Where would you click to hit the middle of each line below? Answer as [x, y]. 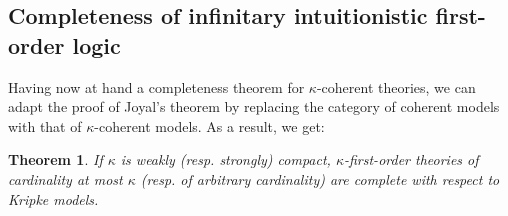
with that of [45, 125]
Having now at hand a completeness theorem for [156, 86]
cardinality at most [65, 178]
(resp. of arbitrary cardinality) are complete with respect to [320, 178]
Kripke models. [53, 198]
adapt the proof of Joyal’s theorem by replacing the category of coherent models [254, 106]
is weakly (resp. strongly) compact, [225, 159]
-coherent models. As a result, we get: [209, 125]
